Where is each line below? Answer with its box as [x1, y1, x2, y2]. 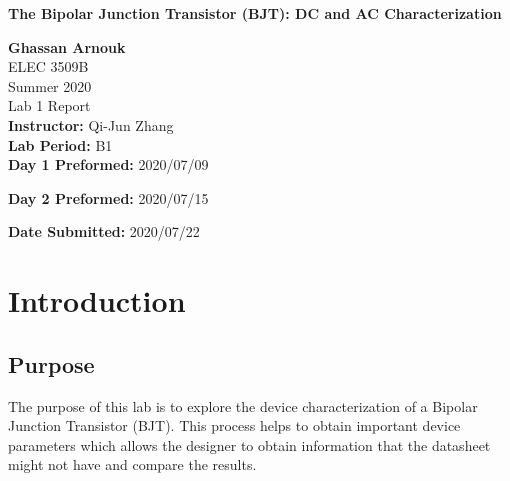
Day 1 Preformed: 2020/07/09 [8, 154, 209, 175]
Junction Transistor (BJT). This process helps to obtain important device [8, 415, 461, 436]
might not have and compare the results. [8, 454, 257, 475]
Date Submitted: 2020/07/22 [8, 221, 200, 242]
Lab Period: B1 [8, 134, 113, 155]
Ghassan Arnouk [8, 36, 126, 57]
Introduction [8, 280, 186, 321]
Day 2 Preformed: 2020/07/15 [8, 187, 209, 208]
